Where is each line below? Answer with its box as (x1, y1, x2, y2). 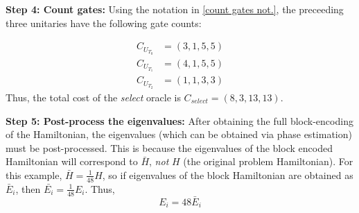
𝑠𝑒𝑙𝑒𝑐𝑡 (191, 98, 209, 105)
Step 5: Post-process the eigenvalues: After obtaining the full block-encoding (6, 113, 353, 128)
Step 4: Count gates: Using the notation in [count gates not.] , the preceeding (6, 2, 344, 16)
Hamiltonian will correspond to (6, 154, 138, 169)
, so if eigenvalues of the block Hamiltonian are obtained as (102, 167, 353, 182)
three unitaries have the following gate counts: (6, 15, 202, 30)
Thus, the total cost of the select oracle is (6, 90, 181, 105)
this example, (6, 167, 62, 182)
